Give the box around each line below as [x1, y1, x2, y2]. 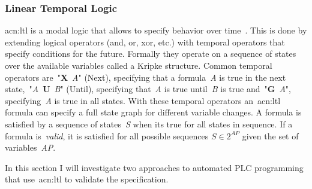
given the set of [242, 129, 299, 142]
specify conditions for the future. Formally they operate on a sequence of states [5, 47, 296, 60]
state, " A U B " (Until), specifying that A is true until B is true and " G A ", [5, 83, 291, 95]
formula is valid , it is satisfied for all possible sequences [5, 129, 209, 142]
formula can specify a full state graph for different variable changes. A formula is [5, 106, 302, 118]
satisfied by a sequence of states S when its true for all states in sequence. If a [5, 117, 293, 130]
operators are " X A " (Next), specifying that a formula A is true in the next [5, 71, 286, 83]
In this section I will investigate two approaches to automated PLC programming [5, 161, 304, 173]
